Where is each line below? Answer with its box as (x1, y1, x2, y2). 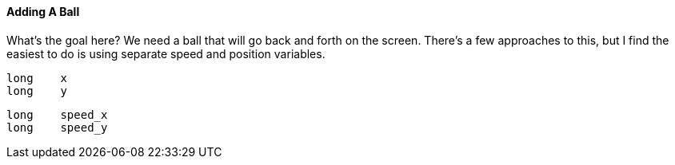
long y (6, 84, 67, 97)
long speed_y (6, 120, 108, 134)
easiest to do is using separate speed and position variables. (6, 46, 326, 61)
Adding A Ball (6, 5, 80, 18)
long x (6, 71, 67, 84)
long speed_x (6, 108, 108, 121)
